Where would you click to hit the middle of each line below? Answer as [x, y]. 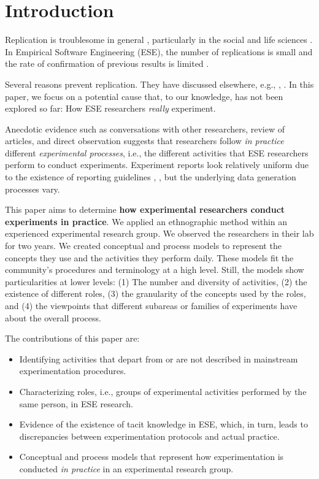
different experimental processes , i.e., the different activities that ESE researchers [157, 152]
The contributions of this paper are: [72, 338]
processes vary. [33, 189]
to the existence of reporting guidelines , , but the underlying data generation [151, 177]
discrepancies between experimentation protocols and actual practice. [149, 436]
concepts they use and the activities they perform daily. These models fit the [149, 257]
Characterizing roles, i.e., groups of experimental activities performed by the [163, 391]
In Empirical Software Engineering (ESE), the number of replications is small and [159, 51]
